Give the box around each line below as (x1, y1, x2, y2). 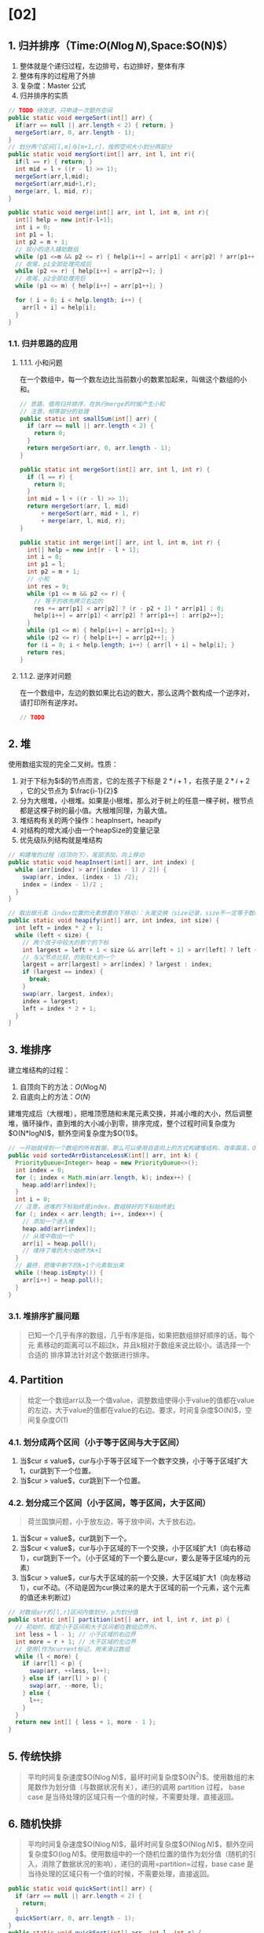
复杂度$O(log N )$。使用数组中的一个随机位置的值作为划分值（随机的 (27, 1849, 249, 1859)
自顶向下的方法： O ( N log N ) (19, 1082, 108, 1092)
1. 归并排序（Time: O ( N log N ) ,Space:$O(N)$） (8, 39, 234, 52)
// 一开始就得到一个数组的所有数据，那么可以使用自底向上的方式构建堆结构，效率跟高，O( (8, 1145, 260, 1153)
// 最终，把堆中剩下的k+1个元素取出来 (15, 1261, 124, 1270)
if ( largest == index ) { (22, 968, 104, 976)
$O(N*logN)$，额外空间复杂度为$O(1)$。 (8, 1129, 142, 1138)
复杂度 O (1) (34, 1415, 69, 1425)
